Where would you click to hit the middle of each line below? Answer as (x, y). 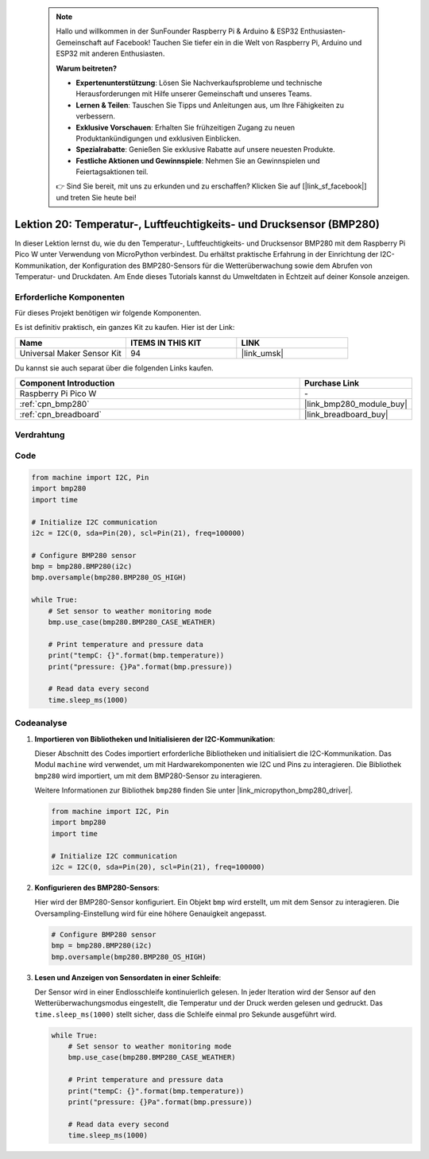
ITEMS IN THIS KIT (166, 343)
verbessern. (95, 116)
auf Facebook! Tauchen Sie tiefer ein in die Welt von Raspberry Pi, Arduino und (233, 42)
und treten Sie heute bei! (96, 197)
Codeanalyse (41, 723)
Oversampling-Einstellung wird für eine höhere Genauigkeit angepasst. (151, 913)
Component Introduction (67, 383)
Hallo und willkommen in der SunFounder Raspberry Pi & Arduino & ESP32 (177, 31)
